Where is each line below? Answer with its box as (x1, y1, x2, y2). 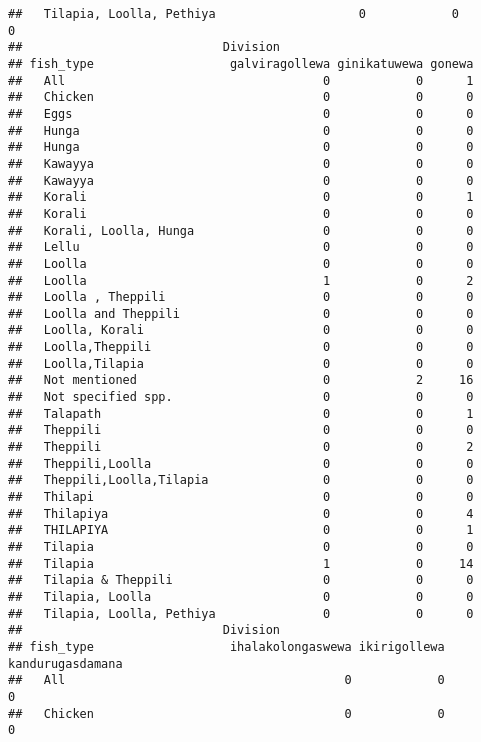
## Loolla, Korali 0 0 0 (8, 323, 474, 338)
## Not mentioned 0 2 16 (8, 373, 474, 388)
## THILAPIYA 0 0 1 (8, 523, 474, 538)
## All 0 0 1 (8, 73, 474, 88)
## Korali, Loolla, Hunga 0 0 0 (8, 223, 474, 238)
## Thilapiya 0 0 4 (8, 506, 474, 521)
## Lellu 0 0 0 (8, 240, 474, 255)
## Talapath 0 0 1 (8, 406, 474, 421)
